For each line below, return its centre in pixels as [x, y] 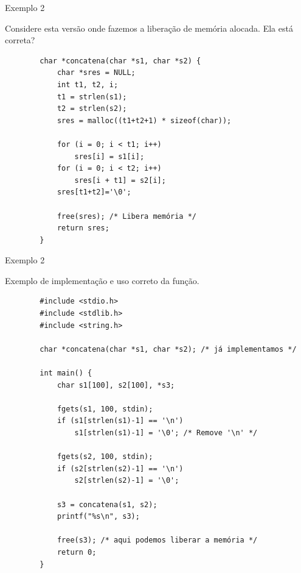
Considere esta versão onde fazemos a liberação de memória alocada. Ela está [149, 28]
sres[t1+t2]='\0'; [94, 192]
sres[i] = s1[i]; [109, 156]
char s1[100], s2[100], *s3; [116, 385]
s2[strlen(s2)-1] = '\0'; [127, 481]
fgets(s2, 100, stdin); [105, 457]
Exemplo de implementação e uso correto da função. [102, 280]
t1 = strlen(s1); [92, 97]
